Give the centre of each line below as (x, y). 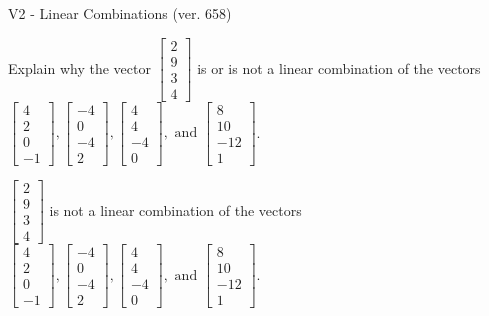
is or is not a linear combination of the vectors (339, 67)
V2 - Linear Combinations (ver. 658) (120, 13)
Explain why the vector (79, 67)
